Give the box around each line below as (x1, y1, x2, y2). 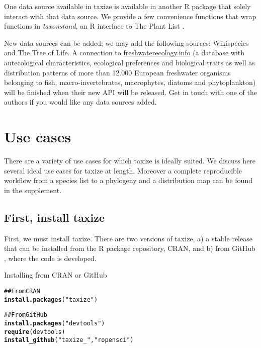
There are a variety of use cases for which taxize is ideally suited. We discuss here (4, 155, 256, 166)
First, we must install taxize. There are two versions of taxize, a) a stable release (4, 233, 252, 243)
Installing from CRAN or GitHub (4, 270, 107, 280)
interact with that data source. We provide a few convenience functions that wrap (4, 11, 256, 21)
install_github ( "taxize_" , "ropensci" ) (4, 336, 134, 344)
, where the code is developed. (4, 252, 97, 263)
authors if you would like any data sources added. (4, 97, 157, 107)
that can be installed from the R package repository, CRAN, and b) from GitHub (4, 243, 255, 253)
